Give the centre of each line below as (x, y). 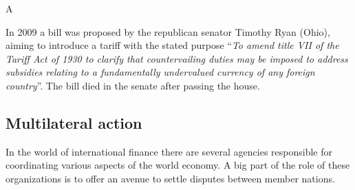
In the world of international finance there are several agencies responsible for (169, 151)
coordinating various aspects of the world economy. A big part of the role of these (178, 165)
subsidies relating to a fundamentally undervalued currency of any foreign (160, 72)
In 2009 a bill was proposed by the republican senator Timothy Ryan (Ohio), (168, 31)
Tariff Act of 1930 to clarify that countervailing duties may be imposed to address (177, 58)
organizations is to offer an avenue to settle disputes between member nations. (170, 178)
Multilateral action (74, 122)
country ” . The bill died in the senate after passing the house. (133, 85)
